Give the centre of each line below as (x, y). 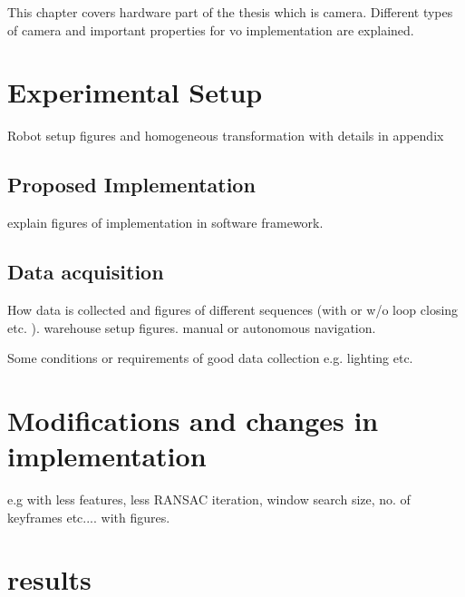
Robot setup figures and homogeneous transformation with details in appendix (226, 136)
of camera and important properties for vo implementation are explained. (211, 29)
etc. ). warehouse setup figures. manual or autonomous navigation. (192, 327)
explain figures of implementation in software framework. (165, 223)
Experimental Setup (135, 92)
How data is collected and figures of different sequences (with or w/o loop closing (233, 309)
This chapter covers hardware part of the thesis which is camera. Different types (230, 12)
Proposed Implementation (131, 185)
